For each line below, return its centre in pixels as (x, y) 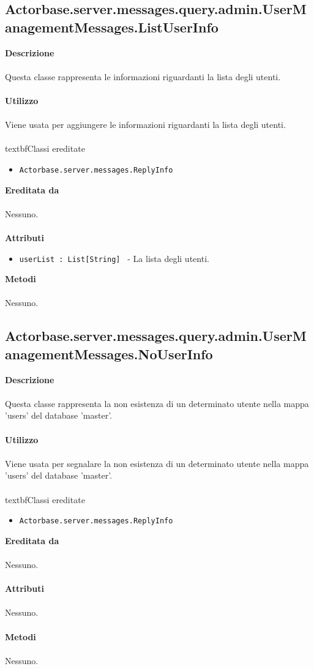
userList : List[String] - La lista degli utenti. (114, 258)
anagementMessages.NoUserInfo (109, 353)
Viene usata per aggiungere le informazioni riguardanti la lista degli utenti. (145, 125)
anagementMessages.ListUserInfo (112, 27)
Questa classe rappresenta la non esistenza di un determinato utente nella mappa (157, 403)
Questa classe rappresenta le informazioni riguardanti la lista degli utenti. (143, 76)
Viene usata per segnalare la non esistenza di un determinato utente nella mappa (157, 463)
